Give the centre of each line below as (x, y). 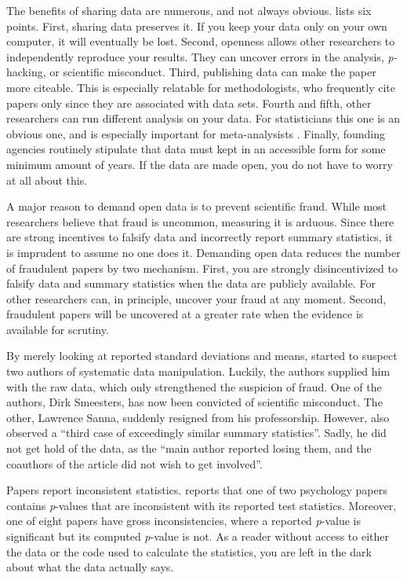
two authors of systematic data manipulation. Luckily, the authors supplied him (198, 371)
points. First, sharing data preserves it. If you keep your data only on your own (197, 26)
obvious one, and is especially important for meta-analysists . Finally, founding (196, 133)
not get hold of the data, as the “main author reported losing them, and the (189, 448)
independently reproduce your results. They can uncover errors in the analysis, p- (202, 56)
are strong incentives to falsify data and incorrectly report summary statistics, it (200, 237)
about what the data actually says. (90, 567)
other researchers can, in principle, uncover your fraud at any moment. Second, (196, 298)
